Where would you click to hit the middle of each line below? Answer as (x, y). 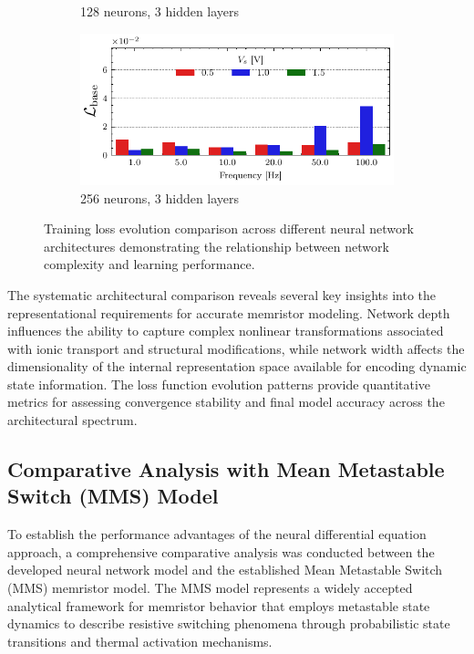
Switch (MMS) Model (113, 496)
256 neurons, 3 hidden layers (160, 197)
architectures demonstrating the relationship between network (216, 246)
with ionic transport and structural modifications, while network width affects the (236, 348)
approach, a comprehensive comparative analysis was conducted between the (221, 551)
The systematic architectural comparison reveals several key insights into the (222, 294)
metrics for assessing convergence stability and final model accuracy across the (226, 402)
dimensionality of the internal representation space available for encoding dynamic (237, 366)
